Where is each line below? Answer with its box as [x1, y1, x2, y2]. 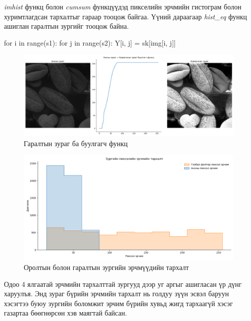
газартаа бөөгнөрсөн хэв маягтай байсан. [4, 308, 127, 318]
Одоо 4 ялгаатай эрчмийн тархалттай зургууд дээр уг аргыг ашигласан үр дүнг [4, 278, 242, 289]
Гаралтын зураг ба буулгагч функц [24, 138, 128, 148]
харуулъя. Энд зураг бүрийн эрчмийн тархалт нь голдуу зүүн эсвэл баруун [4, 288, 229, 299]
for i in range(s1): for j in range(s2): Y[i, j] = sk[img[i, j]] [4, 37, 176, 48]
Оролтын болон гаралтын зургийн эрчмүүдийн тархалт [24, 262, 189, 272]
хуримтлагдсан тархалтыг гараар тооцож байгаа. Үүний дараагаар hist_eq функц [4, 11, 247, 21]
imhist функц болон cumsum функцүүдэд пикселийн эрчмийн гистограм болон [4, 1, 242, 11]
